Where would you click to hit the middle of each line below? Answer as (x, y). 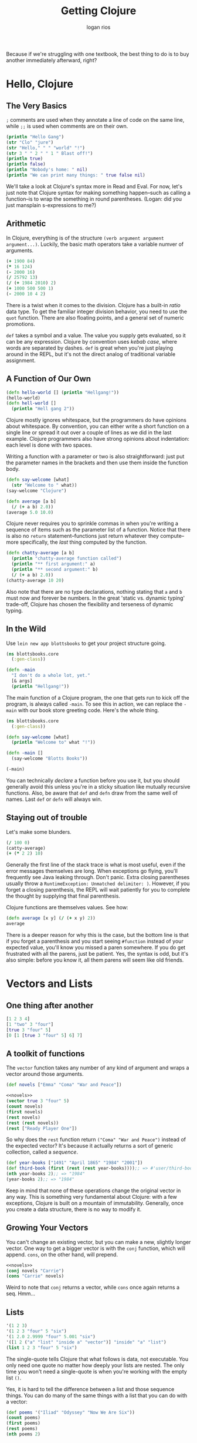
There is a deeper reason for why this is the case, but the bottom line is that (97, 935)
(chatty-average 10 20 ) (35, 580)
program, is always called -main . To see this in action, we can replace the (94, 704)
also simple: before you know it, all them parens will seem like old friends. (95, 960)
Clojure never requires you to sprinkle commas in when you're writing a (92, 523)
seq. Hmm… (21, 1294)
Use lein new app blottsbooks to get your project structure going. (86, 643)
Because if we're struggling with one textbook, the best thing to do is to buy (98, 54)
